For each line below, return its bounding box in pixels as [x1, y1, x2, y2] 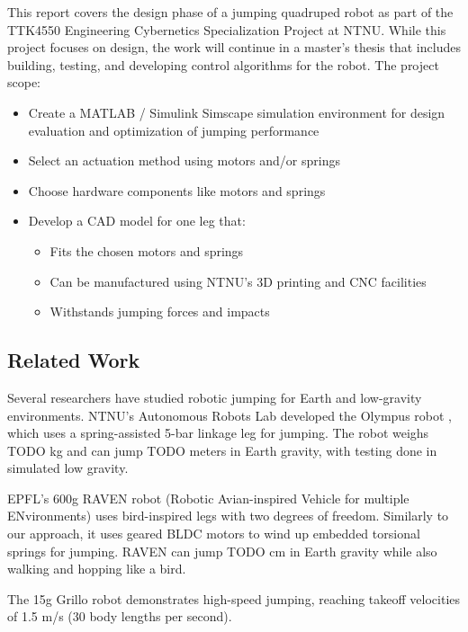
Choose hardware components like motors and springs [28, 181, 326, 200]
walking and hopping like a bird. [7, 559, 186, 578]
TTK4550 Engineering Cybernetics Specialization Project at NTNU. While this [7, 20, 446, 39]
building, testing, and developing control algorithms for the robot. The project [7, 55, 439, 74]
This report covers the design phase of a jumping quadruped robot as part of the [7, 3, 454, 21]
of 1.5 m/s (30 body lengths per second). [7, 607, 232, 626]
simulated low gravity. [7, 458, 129, 477]
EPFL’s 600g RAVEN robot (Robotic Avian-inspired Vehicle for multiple [7, 488, 409, 507]
